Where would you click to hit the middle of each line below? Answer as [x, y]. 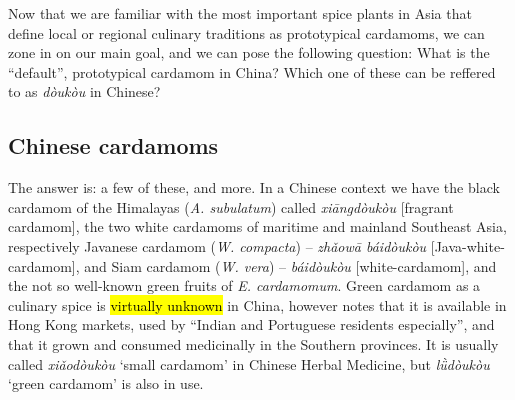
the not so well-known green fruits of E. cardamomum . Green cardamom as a [244, 285]
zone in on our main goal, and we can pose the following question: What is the [249, 52]
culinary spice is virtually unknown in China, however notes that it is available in [257, 304]
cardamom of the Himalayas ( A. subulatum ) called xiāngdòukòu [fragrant [231, 206]
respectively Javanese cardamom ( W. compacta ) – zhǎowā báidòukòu [217, 245]
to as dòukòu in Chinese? [84, 91]
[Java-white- [467, 245]
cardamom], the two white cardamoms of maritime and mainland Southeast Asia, [257, 226]
